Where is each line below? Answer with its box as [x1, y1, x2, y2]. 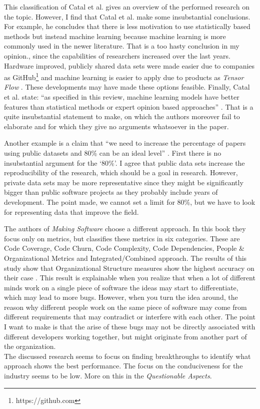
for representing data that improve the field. [4, 206, 139, 217]
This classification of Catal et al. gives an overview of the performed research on [4, 2, 249, 12]
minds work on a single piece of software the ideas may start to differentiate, [4, 282, 238, 292]
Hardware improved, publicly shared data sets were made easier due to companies [4, 60, 255, 71]
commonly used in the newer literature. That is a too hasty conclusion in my [4, 41, 239, 51]
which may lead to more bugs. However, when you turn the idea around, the [4, 292, 238, 302]
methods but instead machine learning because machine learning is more [4, 31, 226, 41]
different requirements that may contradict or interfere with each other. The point [4, 311, 255, 322]
